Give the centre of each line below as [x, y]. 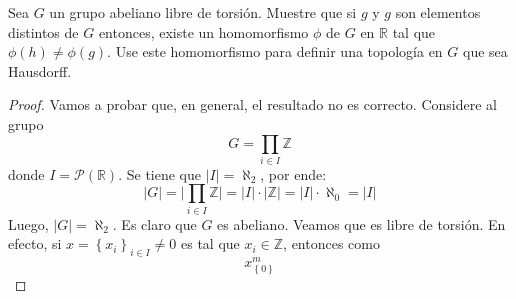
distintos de [43, 31]
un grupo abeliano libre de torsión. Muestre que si [203, 12]
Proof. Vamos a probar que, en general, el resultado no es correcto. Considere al [252, 104]
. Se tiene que [159, 173]
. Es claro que [154, 223]
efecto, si [35, 243]
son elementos [438, 12]
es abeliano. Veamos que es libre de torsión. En [361, 223]
